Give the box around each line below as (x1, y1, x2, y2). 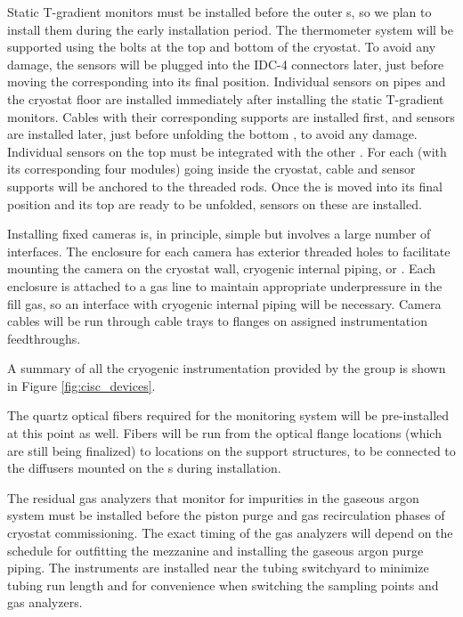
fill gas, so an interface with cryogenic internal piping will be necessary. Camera (7, 294, 442, 313)
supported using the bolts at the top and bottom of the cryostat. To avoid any (7, 37, 436, 56)
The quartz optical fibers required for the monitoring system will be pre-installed (7, 406, 450, 425)
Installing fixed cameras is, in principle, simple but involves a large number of (7, 224, 431, 243)
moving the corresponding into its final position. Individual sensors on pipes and (7, 72, 446, 91)
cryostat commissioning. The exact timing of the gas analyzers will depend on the (7, 524, 453, 542)
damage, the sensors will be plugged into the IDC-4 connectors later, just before (7, 54, 444, 73)
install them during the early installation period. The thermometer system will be (7, 20, 454, 38)
